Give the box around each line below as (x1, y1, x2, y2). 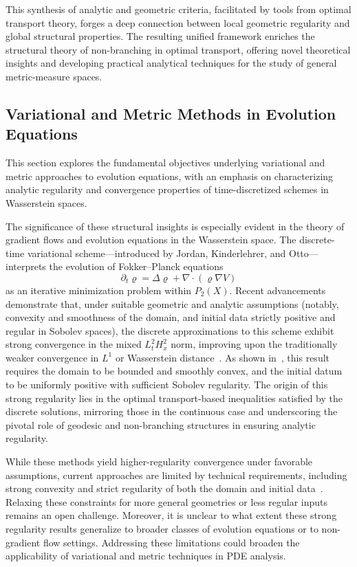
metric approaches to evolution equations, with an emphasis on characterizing (6, 168, 334, 183)
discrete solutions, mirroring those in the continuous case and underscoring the (6, 404, 338, 419)
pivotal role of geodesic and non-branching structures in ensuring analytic (6, 417, 316, 432)
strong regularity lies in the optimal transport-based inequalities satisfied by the (6, 390, 343, 405)
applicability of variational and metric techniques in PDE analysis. (6, 548, 286, 563)
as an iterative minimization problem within (6, 282, 192, 297)
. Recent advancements (229, 282, 326, 297)
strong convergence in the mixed (6, 337, 142, 351)
